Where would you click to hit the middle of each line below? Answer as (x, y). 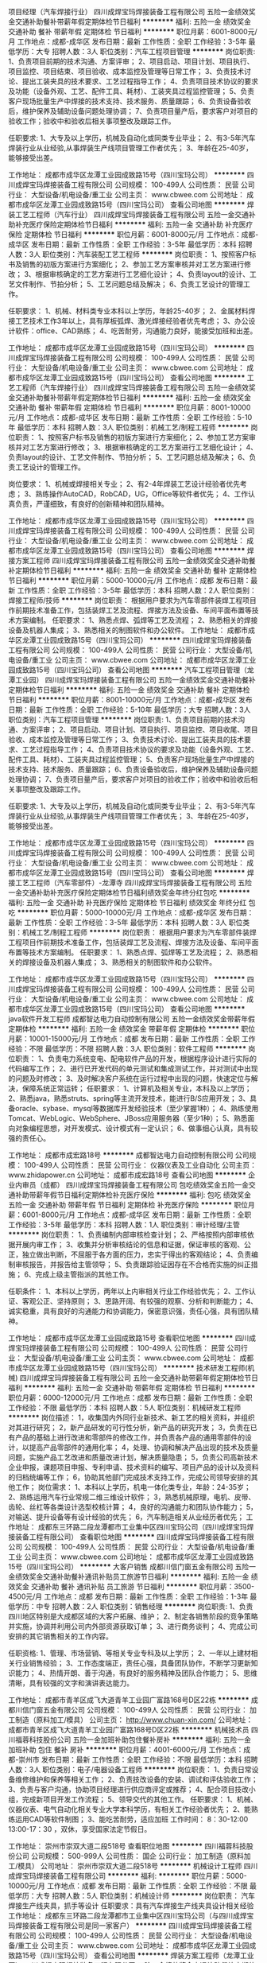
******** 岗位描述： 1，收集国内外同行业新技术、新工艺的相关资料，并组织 (132, 1417)
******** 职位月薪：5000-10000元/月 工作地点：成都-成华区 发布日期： (135, 912)
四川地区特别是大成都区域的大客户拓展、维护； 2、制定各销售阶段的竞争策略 (133, 1616)
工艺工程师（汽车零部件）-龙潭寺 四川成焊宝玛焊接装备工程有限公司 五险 (133, 882)
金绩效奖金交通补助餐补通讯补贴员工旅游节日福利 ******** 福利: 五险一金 (129, 1576)
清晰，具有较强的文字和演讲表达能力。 (71, 1683)
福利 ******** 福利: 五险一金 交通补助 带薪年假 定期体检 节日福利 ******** (132, 1388)
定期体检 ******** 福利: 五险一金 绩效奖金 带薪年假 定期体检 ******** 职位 (132, 1029)
